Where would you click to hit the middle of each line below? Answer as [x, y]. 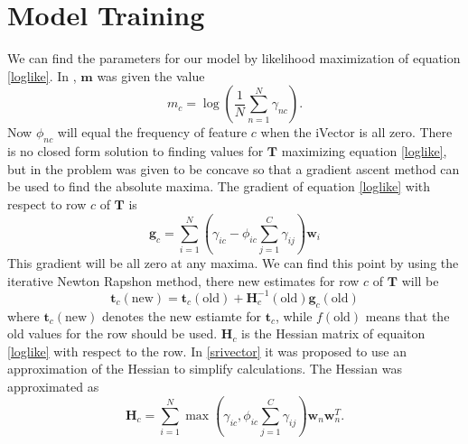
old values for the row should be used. [112, 333]
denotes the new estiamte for [182, 315]
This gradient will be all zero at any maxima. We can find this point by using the [233, 263]
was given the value [151, 75]
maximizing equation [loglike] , [364, 151]
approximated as [53, 387]
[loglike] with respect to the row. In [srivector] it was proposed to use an [207, 351]
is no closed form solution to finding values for [136, 151]
